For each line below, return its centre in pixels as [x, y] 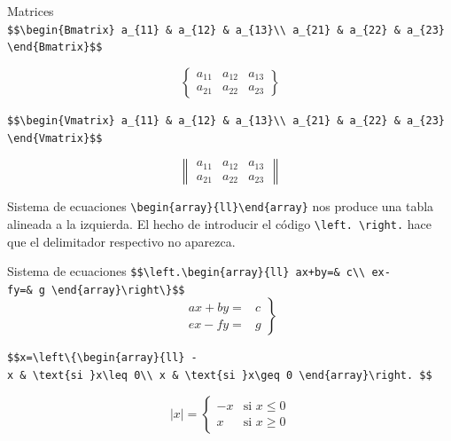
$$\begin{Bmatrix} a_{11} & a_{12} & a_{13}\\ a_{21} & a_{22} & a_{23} [226, 30]
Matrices [31, 11]
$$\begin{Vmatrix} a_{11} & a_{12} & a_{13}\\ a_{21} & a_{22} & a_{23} [226, 120]
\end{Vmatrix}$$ [55, 138]
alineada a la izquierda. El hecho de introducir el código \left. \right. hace [219, 223]
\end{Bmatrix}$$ [55, 47]
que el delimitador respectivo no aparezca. [121, 241]
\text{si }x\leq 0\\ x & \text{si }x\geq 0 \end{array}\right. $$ [232, 376]
